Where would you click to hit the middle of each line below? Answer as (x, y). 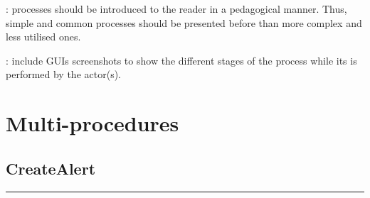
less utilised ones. (43, 37)
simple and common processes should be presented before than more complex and (184, 22)
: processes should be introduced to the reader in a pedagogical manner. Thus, (176, 9)
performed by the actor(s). (63, 74)
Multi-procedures (92, 123)
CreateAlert (51, 168)
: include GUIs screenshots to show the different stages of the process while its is (181, 60)
